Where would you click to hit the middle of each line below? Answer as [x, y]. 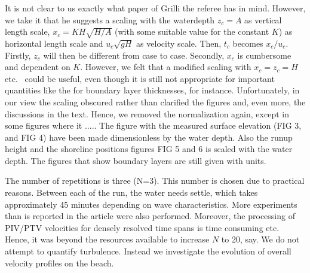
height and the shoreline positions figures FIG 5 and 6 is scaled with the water [149, 149]
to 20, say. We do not [260, 239]
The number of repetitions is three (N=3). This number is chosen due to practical [155, 181]
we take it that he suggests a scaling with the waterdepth [110, 19]
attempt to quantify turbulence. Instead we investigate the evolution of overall [148, 251]
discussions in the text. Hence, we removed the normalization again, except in [147, 113]
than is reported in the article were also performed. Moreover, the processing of [150, 216]
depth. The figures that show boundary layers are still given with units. [136, 160]
